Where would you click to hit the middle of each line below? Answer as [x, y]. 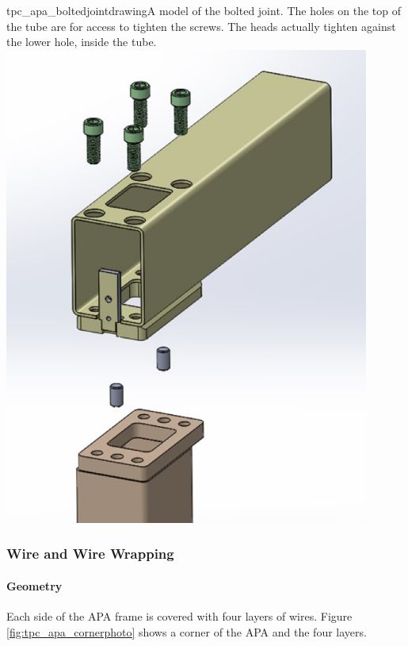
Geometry [34, 585]
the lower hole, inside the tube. [82, 42]
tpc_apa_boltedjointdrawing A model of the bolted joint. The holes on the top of [204, 10]
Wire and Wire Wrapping [90, 554]
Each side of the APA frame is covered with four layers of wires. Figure [179, 616]
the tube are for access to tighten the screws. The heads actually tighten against [201, 26]
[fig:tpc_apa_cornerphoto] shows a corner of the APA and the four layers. [187, 631]
